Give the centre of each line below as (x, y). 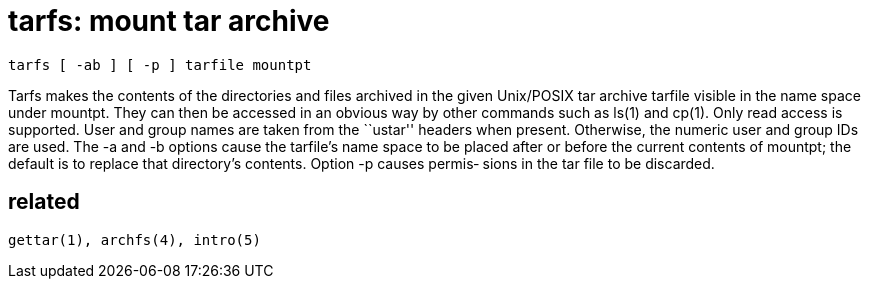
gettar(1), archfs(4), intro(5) (134, 239)
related (44, 202)
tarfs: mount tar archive (169, 21)
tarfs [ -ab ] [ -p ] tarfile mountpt (160, 64)
